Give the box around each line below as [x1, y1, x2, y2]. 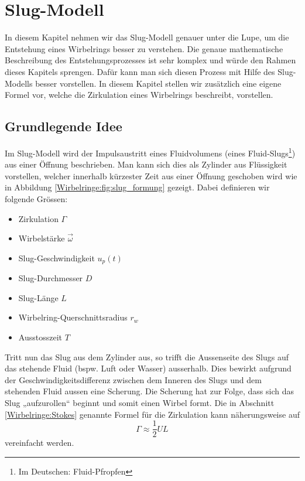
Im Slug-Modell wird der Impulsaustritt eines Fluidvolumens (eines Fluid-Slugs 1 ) [5, 145, 296, 159]
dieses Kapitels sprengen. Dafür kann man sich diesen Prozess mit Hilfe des [5, 65, 275, 77]
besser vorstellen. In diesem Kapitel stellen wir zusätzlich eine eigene [35, 77, 282, 89]
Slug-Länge [18, 291, 59, 303]
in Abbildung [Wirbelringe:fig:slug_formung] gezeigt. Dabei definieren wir [5, 181, 270, 193]
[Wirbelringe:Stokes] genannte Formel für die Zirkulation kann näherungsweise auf [5, 408, 300, 420]
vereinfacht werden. [5, 436, 74, 449]
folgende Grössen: [5, 192, 68, 204]
